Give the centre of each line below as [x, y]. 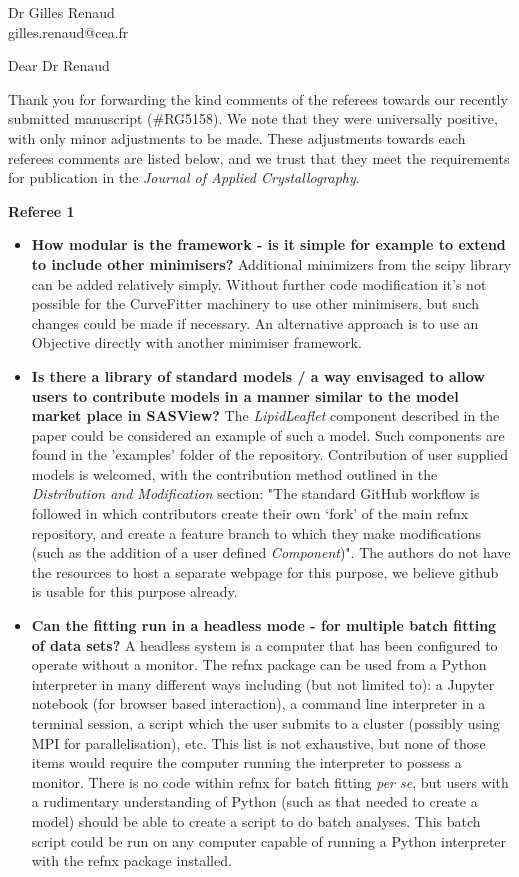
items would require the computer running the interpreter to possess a [246, 762]
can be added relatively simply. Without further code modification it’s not [259, 283]
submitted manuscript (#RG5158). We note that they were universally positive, [253, 118]
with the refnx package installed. [131, 860]
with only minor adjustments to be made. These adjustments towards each [237, 137]
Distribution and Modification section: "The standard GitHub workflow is [255, 493]
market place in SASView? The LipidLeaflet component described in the [265, 415]
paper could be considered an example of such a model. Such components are [268, 434]
